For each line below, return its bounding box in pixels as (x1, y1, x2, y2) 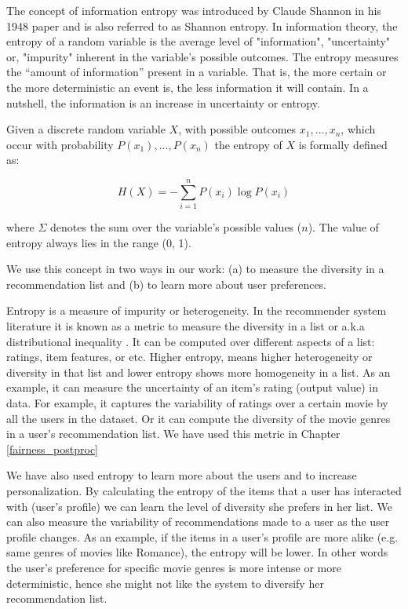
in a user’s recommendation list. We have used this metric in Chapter (6, 425, 341, 442)
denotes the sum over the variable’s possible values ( (50, 219, 302, 235)
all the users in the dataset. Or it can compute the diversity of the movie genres (6, 410, 391, 426)
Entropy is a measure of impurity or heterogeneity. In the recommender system (6, 302, 387, 319)
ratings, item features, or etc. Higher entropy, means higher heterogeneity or (6, 348, 373, 365)
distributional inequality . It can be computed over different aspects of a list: (6, 333, 375, 349)
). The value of (308, 219, 379, 235)
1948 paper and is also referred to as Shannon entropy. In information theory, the (6, 17, 398, 34)
